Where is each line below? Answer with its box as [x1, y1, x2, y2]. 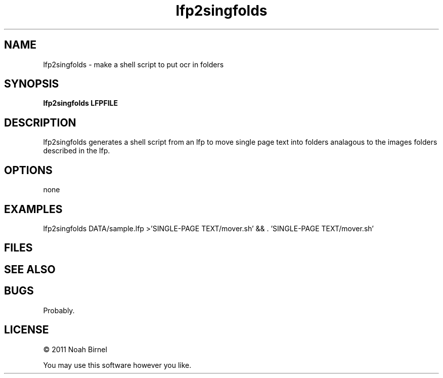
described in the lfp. [43, 146, 110, 155]
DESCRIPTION [4, 116, 76, 129]
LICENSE [4, 323, 49, 337]
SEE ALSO [4, 263, 56, 276]
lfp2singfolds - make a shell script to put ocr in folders [43, 60, 224, 69]
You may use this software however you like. [43, 360, 192, 369]
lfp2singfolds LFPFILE [43, 99, 118, 108]
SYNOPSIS [4, 77, 59, 91]
